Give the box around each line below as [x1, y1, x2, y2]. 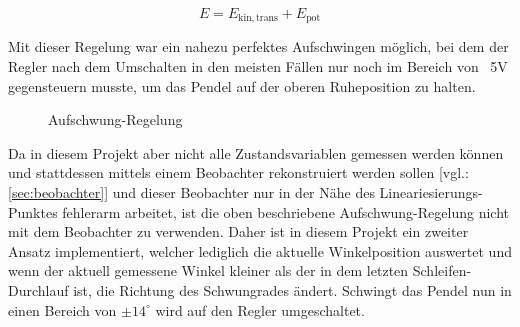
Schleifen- [412, 260, 472, 281]
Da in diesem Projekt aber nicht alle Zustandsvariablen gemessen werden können [8, 142, 504, 163]
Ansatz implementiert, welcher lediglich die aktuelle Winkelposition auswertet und [8, 240, 512, 261]
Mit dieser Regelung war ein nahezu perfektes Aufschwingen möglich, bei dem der [8, 36, 509, 57]
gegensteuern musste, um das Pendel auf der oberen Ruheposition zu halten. [8, 75, 476, 96]
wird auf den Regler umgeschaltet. [155, 299, 365, 320]
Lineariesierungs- [379, 182, 483, 203]
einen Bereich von [8, 299, 117, 320]
